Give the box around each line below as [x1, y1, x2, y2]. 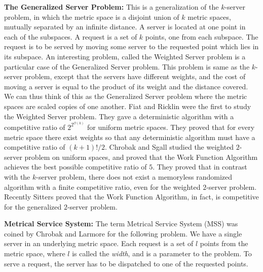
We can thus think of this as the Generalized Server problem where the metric [4, 91, 247, 101]
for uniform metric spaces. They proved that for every [87, 121, 255, 132]
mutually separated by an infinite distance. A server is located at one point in [4, 21, 246, 32]
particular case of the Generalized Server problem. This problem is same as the [4, 61, 250, 72]
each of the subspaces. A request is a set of [4, 31, 137, 42]
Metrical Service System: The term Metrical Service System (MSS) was [4, 218, 238, 229]
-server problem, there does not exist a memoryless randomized [36, 171, 233, 182]
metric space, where [4, 248, 65, 259]
